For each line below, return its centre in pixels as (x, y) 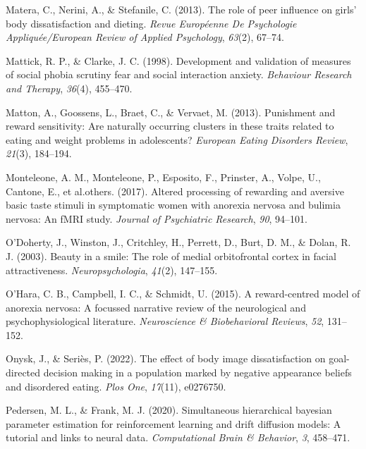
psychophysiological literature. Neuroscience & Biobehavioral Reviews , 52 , (165, 321)
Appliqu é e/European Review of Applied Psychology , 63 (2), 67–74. (145, 37)
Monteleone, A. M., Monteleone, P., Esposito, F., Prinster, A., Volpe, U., (163, 177)
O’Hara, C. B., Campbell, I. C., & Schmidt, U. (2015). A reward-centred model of (183, 294)
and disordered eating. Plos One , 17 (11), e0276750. (116, 386)
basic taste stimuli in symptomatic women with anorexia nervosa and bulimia (173, 205)
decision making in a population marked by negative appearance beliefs (197, 373)
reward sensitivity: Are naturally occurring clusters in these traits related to (170, 126)
